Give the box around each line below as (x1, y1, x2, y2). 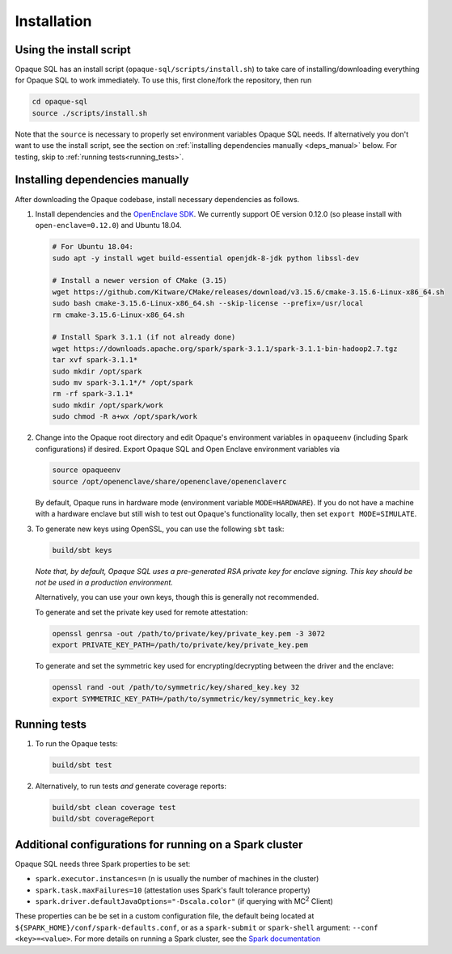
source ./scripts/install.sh (32, 108, 148, 117)
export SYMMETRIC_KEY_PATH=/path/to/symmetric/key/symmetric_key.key (52, 694, 334, 703)
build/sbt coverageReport (52, 814, 155, 824)
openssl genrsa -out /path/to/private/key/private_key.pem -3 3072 (52, 629, 326, 638)
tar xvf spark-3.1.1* (52, 356, 138, 365)
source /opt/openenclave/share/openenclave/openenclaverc (52, 477, 287, 486)
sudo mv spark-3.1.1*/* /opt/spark (52, 378, 193, 387)
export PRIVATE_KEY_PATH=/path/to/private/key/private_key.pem (52, 640, 309, 650)
